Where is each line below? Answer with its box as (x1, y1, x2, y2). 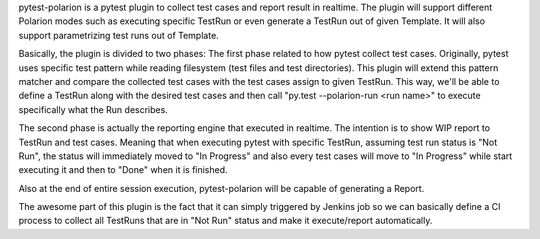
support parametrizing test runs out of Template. (18, 29, 219, 41)
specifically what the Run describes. (18, 103, 169, 115)
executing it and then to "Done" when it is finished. (18, 164, 229, 176)
